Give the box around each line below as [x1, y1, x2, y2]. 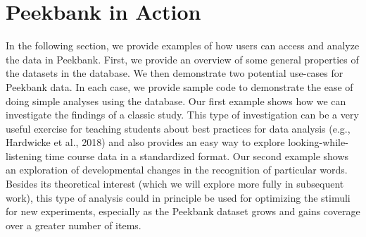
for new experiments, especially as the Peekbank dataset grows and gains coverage [6, 204, 360, 219]
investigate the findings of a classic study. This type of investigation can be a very [6, 107, 359, 122]
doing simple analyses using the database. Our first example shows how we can [6, 93, 346, 108]
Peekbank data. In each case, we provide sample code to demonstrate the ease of [6, 79, 353, 94]
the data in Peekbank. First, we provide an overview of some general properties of [6, 51, 359, 66]
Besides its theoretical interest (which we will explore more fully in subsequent [6, 176, 344, 191]
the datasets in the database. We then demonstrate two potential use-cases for [6, 66, 343, 80]
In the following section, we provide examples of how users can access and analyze [6, 38, 360, 53]
